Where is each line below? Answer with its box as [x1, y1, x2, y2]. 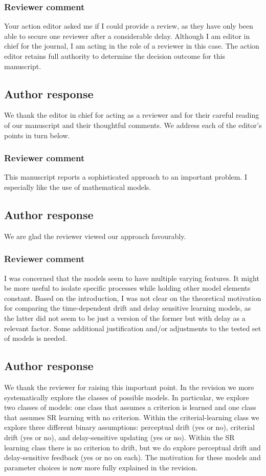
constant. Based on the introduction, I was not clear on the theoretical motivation [4, 292, 261, 303]
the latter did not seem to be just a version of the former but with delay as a [4, 312, 246, 323]
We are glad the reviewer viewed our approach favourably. [4, 230, 186, 241]
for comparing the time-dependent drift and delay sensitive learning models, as [4, 302, 251, 313]
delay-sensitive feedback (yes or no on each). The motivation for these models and [4, 452, 261, 463]
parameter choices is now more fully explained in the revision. [4, 462, 198, 472]
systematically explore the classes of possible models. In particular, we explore [4, 392, 249, 402]
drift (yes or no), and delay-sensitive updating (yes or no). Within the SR [4, 431, 235, 442]
